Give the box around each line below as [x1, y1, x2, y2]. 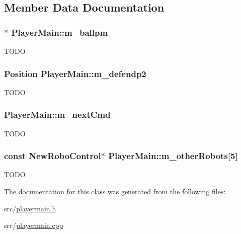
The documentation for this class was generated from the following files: [4, 186, 226, 197]
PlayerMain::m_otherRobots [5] [108, 149, 238, 162]
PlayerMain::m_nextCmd [4, 108, 111, 121]
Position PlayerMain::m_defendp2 [4, 67, 146, 80]
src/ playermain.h [4, 203, 56, 213]
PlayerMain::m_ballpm [11, 26, 108, 38]
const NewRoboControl [4, 149, 101, 162]
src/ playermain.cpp [4, 220, 63, 230]
